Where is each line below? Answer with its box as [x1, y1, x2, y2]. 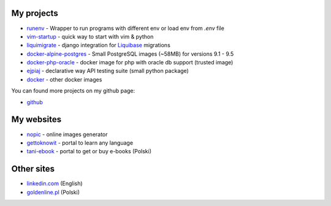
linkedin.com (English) [26, 180, 83, 187]
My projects [11, 8, 58, 18]
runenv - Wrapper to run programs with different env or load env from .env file [26, 25, 225, 32]
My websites [11, 114, 61, 125]
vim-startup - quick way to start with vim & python [26, 32, 154, 40]
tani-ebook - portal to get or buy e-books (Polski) [26, 148, 152, 155]
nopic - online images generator [26, 131, 108, 138]
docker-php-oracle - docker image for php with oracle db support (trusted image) [26, 59, 234, 66]
